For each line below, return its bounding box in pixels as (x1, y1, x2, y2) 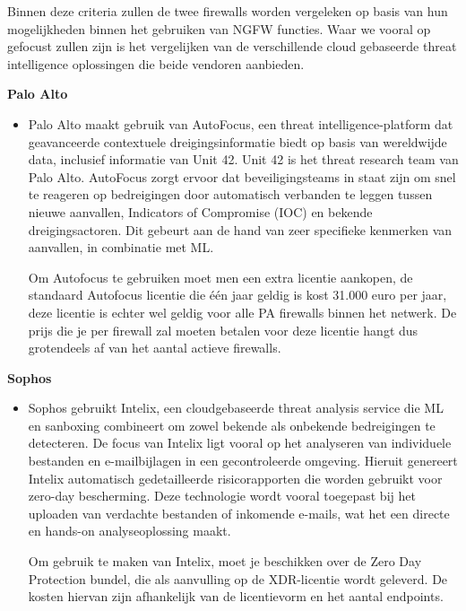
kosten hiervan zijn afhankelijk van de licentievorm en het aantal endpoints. (28, 587, 444, 606)
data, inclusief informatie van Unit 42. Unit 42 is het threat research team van (28, 150, 459, 169)
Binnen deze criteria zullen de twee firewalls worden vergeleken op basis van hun (7, 2, 448, 20)
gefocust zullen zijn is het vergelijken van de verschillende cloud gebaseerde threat (7, 37, 457, 56)
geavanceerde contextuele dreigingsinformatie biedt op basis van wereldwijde (28, 132, 447, 151)
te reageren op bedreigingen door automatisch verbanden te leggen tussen (28, 185, 433, 204)
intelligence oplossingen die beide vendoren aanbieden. (7, 54, 305, 73)
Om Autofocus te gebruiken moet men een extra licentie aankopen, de (28, 267, 413, 286)
